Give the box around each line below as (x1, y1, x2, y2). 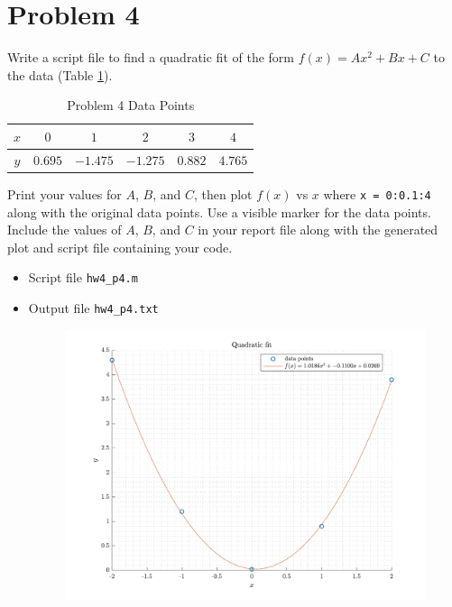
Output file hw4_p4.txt (28, 298, 159, 317)
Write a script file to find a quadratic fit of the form (7, 48, 294, 67)
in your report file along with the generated (198, 220, 438, 239)
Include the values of (7, 220, 122, 239)
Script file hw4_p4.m (28, 268, 138, 287)
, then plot (193, 184, 253, 203)
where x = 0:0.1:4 (323, 184, 431, 203)
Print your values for (7, 184, 122, 203)
